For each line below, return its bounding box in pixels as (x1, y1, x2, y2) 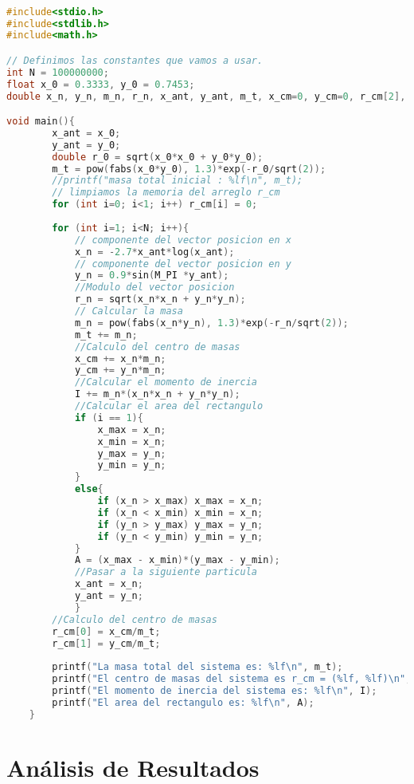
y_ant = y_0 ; (52, 139, 121, 151)
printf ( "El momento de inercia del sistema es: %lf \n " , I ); (52, 685, 377, 697)
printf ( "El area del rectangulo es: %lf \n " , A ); (52, 696, 314, 708)
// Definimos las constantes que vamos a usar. (6, 54, 264, 66)
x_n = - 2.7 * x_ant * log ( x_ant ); (74, 246, 235, 258)
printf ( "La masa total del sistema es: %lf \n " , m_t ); (52, 661, 343, 673)
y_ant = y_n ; (74, 590, 143, 602)
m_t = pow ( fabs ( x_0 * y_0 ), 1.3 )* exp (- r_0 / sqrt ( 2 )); (52, 163, 326, 175)
